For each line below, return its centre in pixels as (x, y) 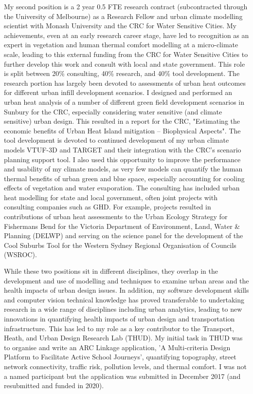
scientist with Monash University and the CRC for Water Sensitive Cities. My (120, 26)
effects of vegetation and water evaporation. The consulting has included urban (122, 188)
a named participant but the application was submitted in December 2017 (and (122, 376)
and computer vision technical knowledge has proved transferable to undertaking (124, 299)
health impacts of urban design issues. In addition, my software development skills (126, 290)
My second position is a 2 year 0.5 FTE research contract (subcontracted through (126, 6)
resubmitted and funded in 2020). (54, 385)
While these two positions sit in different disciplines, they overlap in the (111, 271)
